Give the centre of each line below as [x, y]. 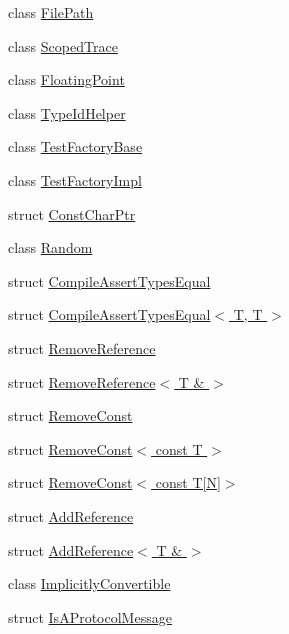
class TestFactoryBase [75, 146]
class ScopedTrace [63, 45]
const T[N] [188, 482]
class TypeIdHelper [67, 112]
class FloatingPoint [66, 79]
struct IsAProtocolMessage [90, 616]
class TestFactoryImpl [75, 179]
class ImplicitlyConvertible [89, 583]
